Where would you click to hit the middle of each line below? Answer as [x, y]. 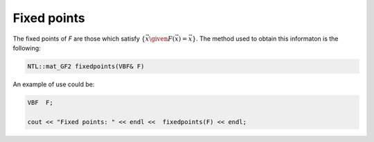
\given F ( [162, 39]
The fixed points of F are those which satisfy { [79, 39]
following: [27, 48]
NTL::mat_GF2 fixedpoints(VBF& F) [86, 66]
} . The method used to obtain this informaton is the [265, 39]
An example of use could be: [54, 84]
